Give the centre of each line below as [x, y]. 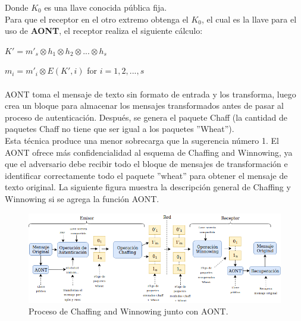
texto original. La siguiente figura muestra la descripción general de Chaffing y [148, 187]
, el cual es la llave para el [249, 19]
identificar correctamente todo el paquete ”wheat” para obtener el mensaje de [146, 175]
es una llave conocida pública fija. [106, 7]
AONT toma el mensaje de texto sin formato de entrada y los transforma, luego [150, 94]
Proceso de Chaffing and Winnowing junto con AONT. [128, 311]
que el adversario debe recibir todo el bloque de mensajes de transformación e [146, 164]
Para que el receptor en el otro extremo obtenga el [97, 19]
